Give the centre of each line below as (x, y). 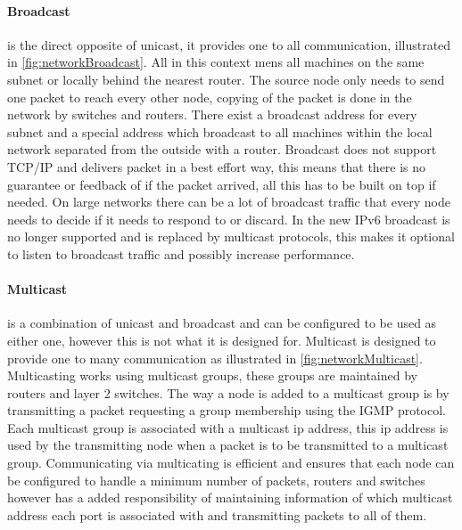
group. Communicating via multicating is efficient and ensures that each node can (231, 463)
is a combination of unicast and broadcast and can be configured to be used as (222, 323)
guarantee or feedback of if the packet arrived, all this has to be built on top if (222, 184)
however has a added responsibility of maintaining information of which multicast (230, 497)
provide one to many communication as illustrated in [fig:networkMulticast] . (215, 358)
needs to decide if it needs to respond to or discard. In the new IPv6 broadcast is (229, 219)
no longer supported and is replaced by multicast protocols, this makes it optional (231, 236)
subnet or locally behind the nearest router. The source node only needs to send (226, 79)
